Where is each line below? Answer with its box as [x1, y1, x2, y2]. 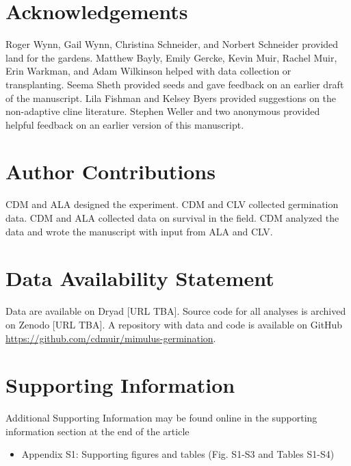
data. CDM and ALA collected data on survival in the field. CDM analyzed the [5, 211, 339, 224]
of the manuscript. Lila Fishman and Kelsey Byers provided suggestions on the [5, 90, 337, 105]
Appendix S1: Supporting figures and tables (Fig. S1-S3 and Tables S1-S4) [21, 447, 335, 461]
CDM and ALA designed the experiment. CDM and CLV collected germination [5, 197, 339, 211]
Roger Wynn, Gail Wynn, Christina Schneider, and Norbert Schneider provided [5, 37, 339, 51]
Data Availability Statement [5, 264, 274, 292]
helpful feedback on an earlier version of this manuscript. [5, 117, 244, 131]
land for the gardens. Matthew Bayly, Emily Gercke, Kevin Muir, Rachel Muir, [5, 50, 337, 64]
